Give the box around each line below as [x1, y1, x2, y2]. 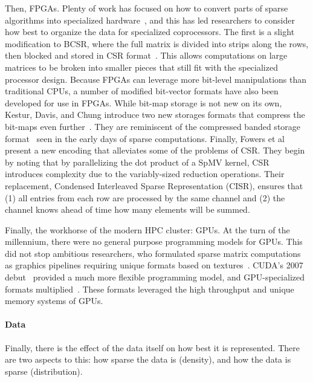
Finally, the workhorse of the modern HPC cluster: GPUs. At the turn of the [5, 223, 290, 236]
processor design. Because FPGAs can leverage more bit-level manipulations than [5, 73, 307, 85]
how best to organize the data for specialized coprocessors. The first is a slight [5, 25, 295, 38]
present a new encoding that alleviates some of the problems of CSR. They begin [5, 144, 305, 157]
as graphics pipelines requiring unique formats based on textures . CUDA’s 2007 [5, 259, 303, 271]
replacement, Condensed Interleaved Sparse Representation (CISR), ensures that [5, 179, 303, 192]
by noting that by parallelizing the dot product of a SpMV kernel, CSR [5, 155, 269, 168]
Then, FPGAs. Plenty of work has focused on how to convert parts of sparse [5, 2, 288, 14]
